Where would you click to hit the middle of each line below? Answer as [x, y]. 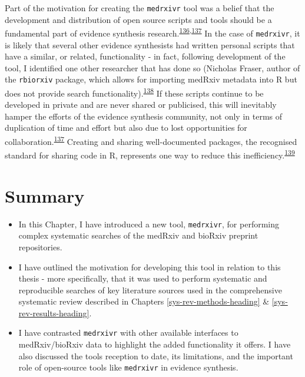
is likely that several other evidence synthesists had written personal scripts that [150, 44]
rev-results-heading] [54, 312]
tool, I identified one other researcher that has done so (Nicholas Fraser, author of [152, 67]
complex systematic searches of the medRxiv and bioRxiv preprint [138, 235]
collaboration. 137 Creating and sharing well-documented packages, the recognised [151, 140]
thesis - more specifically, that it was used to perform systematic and [143, 278]
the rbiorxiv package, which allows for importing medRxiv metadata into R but [151, 79]
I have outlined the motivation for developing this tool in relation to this [150, 267]
